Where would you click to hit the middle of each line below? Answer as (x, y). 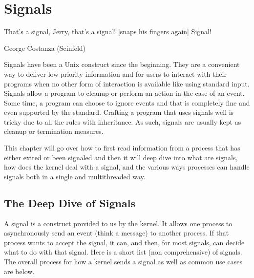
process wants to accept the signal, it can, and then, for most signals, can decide (124, 242)
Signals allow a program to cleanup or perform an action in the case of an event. (124, 93)
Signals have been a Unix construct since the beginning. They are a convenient (122, 64)
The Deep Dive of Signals (70, 203)
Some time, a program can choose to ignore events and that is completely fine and (127, 102)
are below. (19, 271)
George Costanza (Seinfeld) (45, 48)
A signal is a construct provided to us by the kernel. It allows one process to (118, 223)
